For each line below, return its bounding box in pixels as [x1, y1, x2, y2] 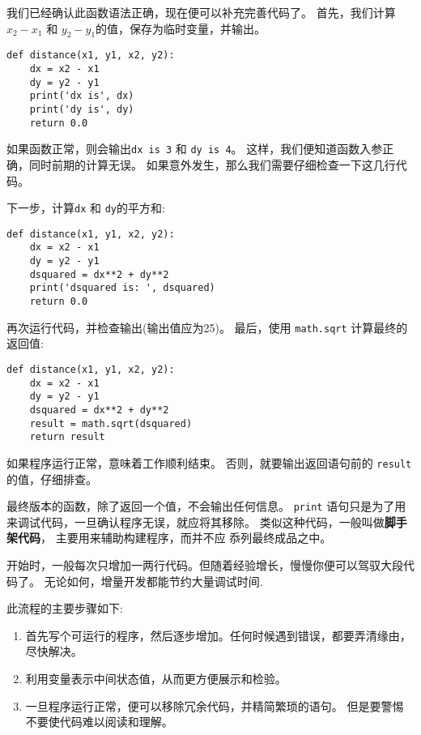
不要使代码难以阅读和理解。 [25, 713, 173, 730]
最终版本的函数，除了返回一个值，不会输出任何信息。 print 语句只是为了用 [6, 498, 406, 515]
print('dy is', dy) [29, 104, 134, 116]
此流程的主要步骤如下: [6, 600, 123, 617]
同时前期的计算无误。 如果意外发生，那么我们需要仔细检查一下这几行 [28, 156, 396, 173]
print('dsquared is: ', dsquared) [29, 282, 215, 294]
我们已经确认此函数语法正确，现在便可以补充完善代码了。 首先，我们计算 [6, 4, 396, 20]
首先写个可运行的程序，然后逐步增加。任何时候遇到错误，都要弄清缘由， [25, 626, 411, 643]
